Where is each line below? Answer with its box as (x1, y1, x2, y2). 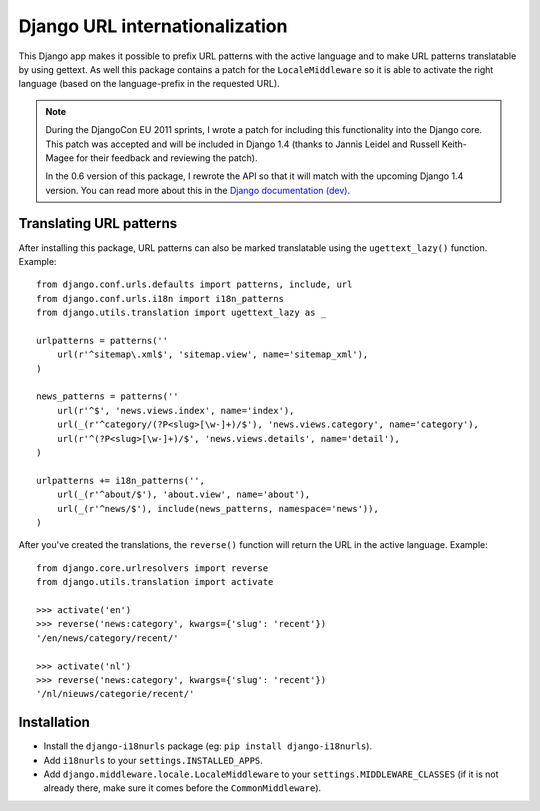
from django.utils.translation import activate (36, 576, 274, 588)
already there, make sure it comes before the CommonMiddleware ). (43, 782, 322, 794)
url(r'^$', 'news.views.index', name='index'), (56, 405, 295, 416)
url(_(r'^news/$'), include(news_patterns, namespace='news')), (56, 503, 379, 514)
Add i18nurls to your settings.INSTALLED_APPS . (43, 754, 264, 766)
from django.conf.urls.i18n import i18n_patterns (36, 293, 285, 304)
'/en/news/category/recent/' (36, 632, 179, 644)
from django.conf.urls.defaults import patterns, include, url (36, 279, 353, 290)
